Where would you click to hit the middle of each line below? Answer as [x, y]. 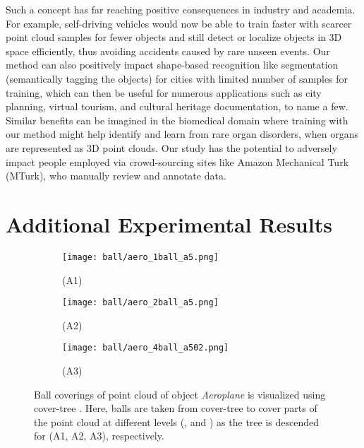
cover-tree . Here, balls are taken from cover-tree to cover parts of [176, 408]
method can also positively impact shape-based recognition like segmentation [172, 65]
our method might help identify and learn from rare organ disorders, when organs [182, 134]
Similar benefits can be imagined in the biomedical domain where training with [177, 120]
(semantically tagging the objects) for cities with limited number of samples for [177, 78]
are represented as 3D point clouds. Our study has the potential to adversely [171, 147]
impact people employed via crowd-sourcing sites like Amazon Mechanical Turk [177, 161]
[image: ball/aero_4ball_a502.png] [146, 348]
